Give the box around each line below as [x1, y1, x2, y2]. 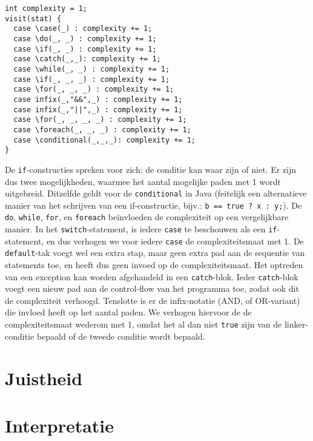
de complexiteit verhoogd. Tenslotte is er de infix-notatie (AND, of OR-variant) [5, 294, 300, 306]
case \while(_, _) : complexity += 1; [13, 64, 170, 73]
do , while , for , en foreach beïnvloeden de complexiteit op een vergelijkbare [5, 210, 289, 223]
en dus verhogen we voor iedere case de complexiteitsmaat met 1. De [46, 234, 304, 247]
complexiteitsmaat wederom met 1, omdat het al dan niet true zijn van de [5, 318, 282, 331]
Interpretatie [5, 412, 114, 437]
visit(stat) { [5, 14, 62, 23]
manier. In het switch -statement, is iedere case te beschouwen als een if [5, 223, 277, 235]
